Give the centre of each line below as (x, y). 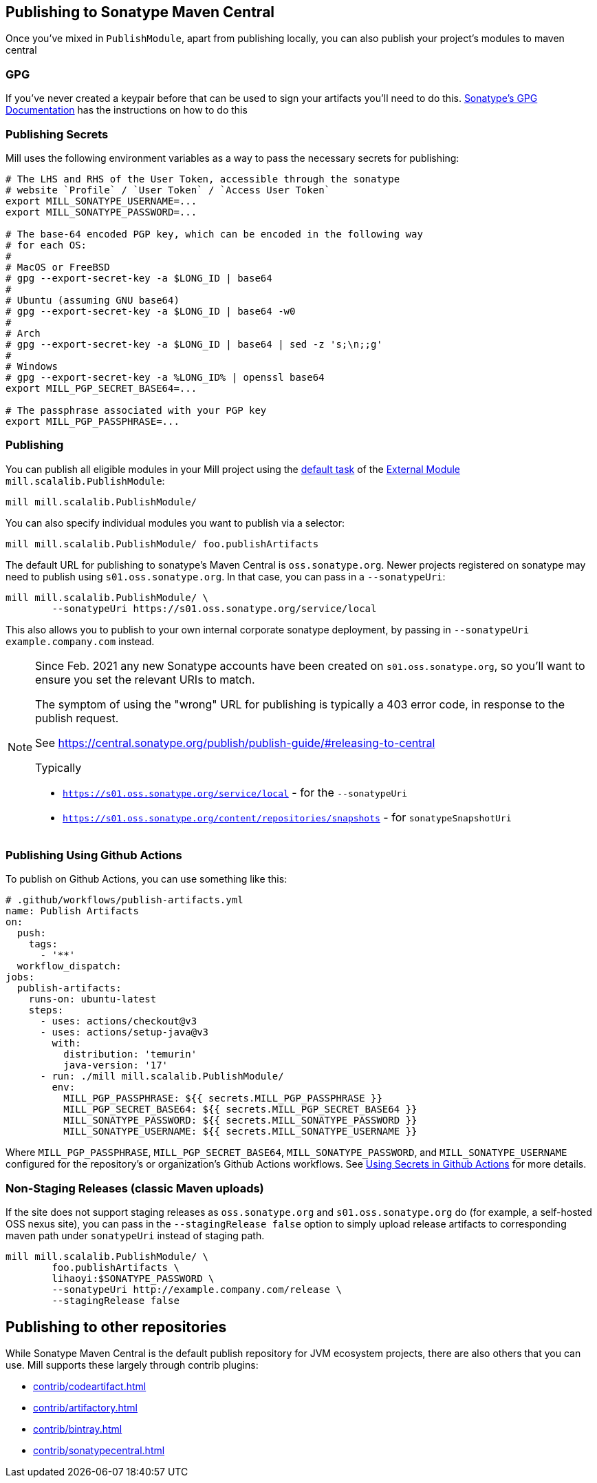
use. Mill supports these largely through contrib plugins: (132, 1365)
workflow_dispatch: (69, 966)
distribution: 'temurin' (130, 1054)
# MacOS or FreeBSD (58, 267)
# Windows (32, 366)
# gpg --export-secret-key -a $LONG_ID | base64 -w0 (151, 311)
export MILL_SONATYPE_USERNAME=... (101, 201)
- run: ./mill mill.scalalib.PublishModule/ (162, 1076)
